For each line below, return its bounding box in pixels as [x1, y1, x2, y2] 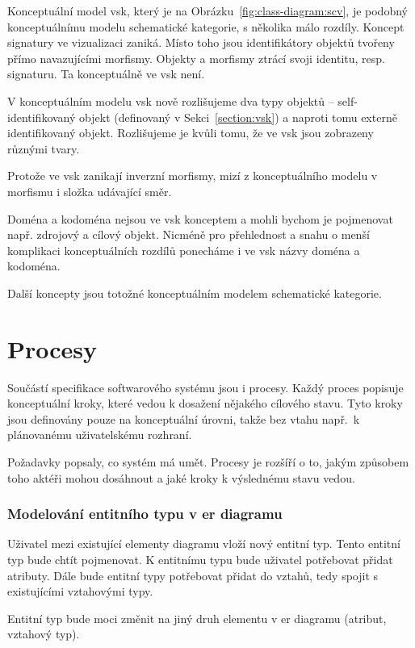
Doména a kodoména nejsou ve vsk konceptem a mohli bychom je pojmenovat [7, 210, 393, 227]
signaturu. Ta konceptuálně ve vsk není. [7, 65, 205, 82]
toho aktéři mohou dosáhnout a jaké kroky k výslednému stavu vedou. [7, 469, 355, 486]
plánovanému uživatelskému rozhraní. [7, 426, 192, 443]
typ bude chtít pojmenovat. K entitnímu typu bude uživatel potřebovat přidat [7, 551, 393, 567]
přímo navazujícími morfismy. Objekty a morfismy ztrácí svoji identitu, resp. [7, 49, 385, 66]
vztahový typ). [7, 625, 80, 642]
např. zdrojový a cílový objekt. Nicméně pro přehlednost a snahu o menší [7, 226, 370, 243]
